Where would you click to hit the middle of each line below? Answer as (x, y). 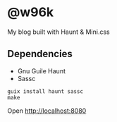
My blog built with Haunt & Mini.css (59, 32)
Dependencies (40, 54)
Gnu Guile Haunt (41, 71)
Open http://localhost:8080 (47, 111)
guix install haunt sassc (45, 91)
